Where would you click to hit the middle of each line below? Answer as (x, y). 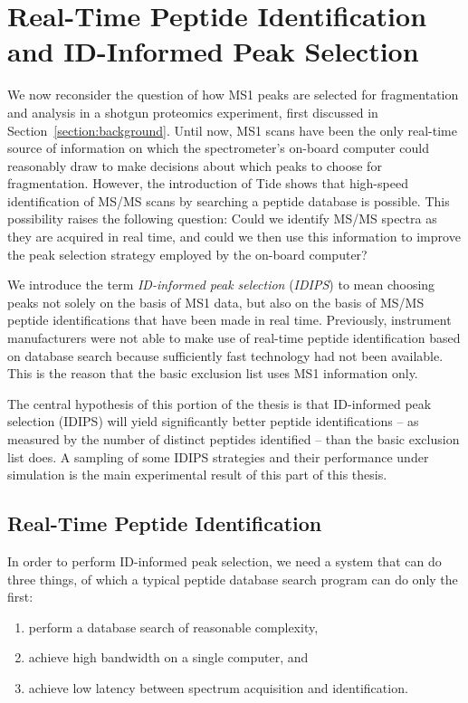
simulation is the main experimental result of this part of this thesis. (197, 475)
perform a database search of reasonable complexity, (173, 627)
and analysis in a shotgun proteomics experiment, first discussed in (193, 112)
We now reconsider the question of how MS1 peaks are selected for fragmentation (233, 95)
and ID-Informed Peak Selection (213, 51)
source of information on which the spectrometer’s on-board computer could (218, 148)
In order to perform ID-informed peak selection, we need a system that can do (224, 560)
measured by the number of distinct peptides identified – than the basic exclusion (234, 439)
